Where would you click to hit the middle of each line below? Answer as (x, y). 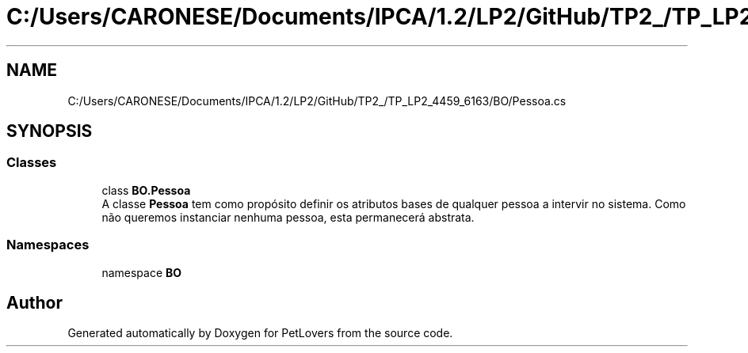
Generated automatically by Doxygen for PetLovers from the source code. (260, 333)
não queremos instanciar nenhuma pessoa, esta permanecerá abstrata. (288, 217)
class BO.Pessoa (146, 190)
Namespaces (48, 245)
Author (34, 302)
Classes (32, 163)
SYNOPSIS (50, 131)
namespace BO (142, 272)
